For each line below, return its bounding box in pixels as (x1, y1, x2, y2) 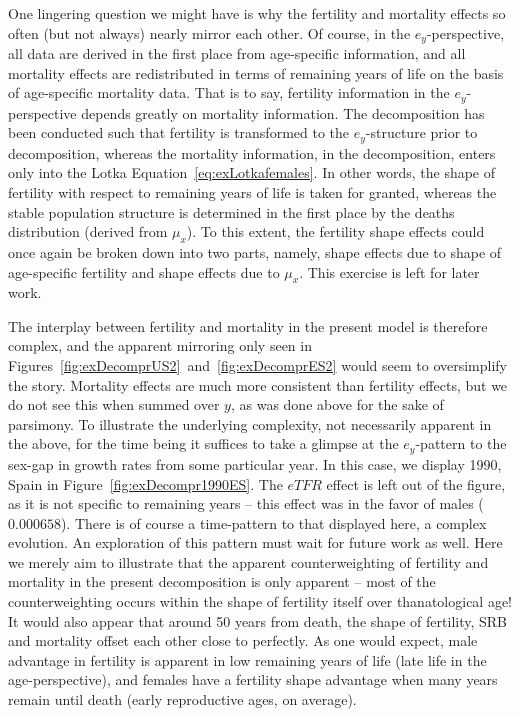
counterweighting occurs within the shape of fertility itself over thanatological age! (8, 591, 513, 612)
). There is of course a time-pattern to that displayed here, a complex (60, 512, 487, 533)
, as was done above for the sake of (230, 394, 444, 415)
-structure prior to (365, 122, 478, 143)
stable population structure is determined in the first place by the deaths (8, 201, 455, 222)
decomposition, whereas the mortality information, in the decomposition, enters (8, 142, 496, 163)
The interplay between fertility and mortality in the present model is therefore (8, 315, 488, 336)
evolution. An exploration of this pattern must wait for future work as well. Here (8, 532, 503, 553)
